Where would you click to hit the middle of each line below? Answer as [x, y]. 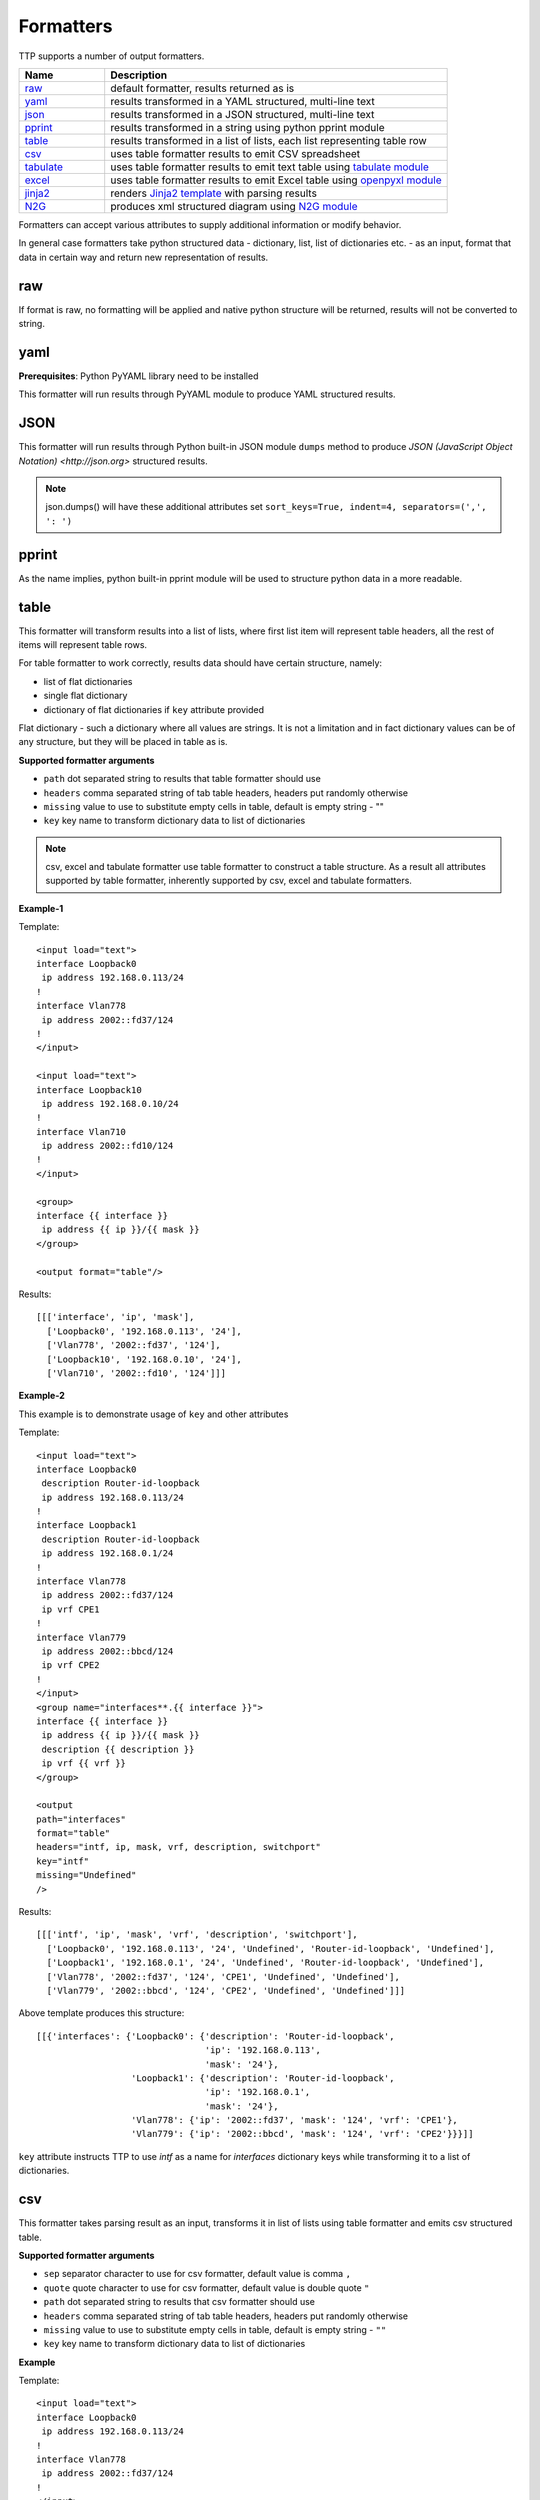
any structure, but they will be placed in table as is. [123, 742]
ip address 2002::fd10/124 [107, 1146]
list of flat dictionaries [88, 681]
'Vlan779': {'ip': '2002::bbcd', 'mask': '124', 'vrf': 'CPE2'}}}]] [302, 2134]
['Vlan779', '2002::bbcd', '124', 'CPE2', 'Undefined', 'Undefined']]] [226, 1990]
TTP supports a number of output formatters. [111, 56]
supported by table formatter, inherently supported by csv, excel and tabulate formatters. [228, 881]
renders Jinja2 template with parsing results [213, 193]
